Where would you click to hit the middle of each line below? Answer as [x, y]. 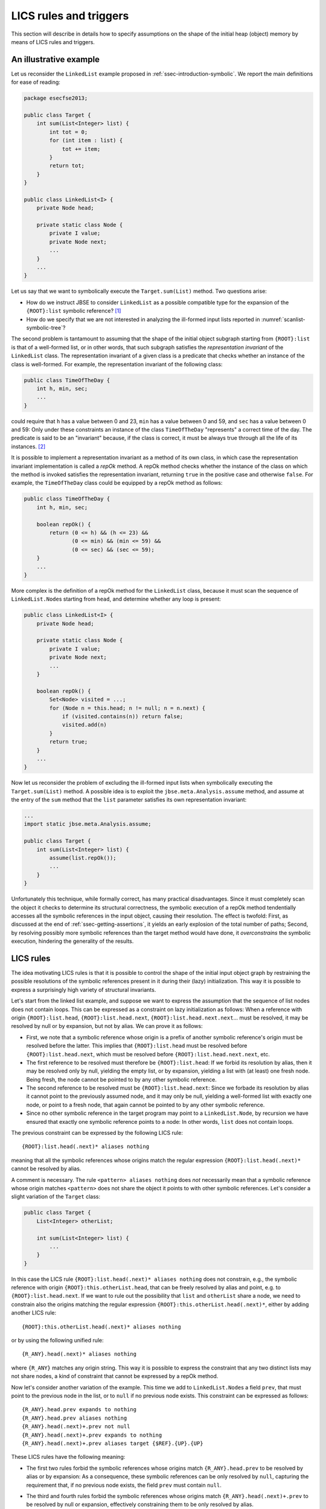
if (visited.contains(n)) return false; [123, 716]
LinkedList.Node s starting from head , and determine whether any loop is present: [116, 599]
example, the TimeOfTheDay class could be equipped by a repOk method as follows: [117, 483]
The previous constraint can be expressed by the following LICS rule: [97, 1133]
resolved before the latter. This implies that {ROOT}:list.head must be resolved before [137, 1046]
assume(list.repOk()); [83, 858]
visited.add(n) [84, 725]
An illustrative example [55, 59]
